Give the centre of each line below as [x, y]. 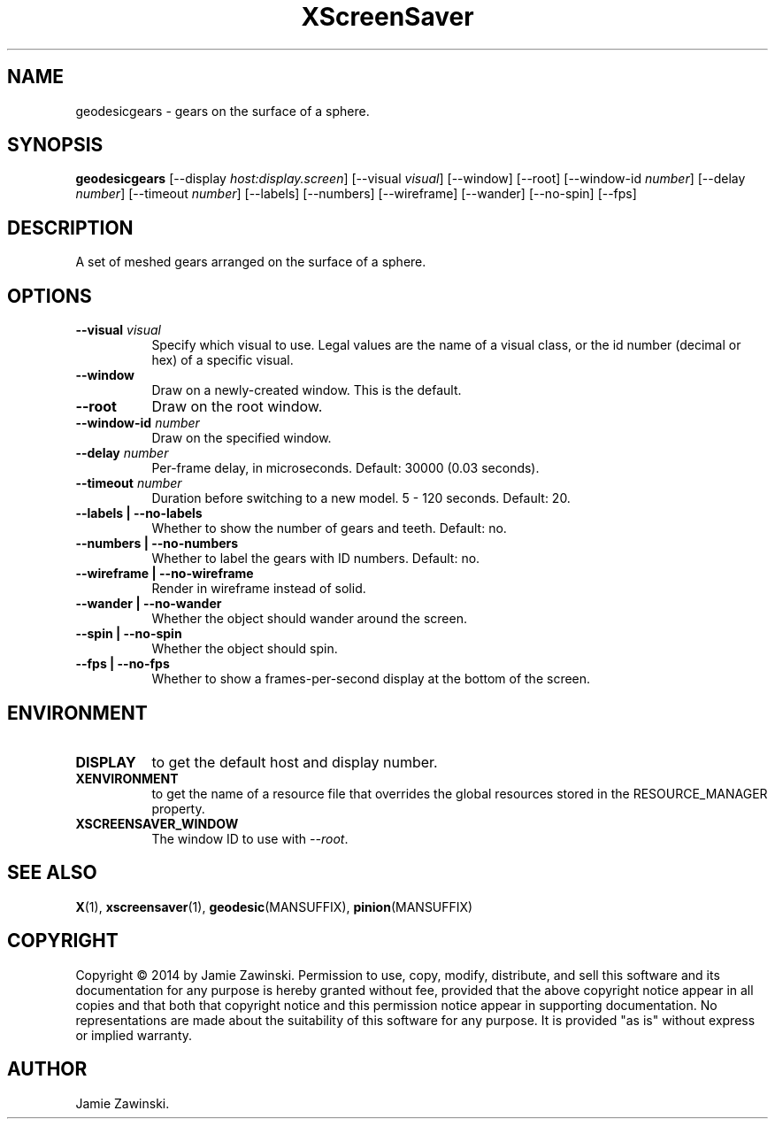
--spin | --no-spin [129, 634]
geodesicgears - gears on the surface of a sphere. [223, 111]
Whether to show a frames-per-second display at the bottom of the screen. [371, 679]
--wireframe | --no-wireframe [165, 574]
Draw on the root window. [237, 407]
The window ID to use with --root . [250, 838]
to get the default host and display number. [295, 762]
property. [178, 808]
